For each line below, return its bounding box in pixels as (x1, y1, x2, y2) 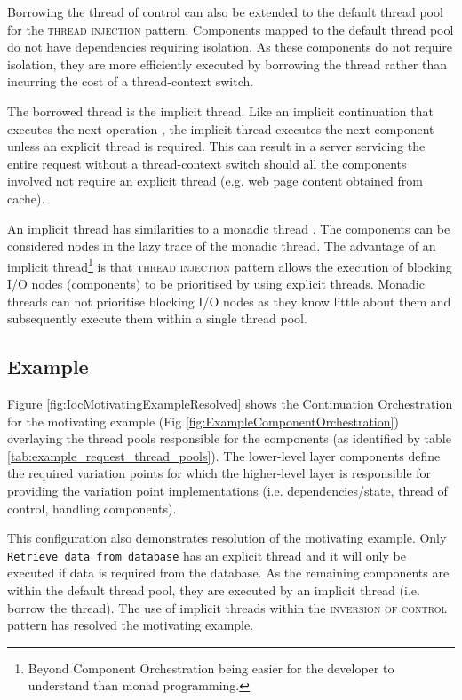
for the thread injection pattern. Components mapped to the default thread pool (7, 20, 454, 38)
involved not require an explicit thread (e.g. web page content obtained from (7, 171, 424, 190)
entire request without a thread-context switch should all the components (7, 154, 407, 172)
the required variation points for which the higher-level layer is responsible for (7, 464, 432, 482)
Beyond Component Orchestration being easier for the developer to (28, 658, 394, 677)
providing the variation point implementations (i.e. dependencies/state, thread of (7, 481, 448, 499)
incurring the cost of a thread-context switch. (7, 72, 254, 91)
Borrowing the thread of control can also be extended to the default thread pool (7, 3, 443, 20)
